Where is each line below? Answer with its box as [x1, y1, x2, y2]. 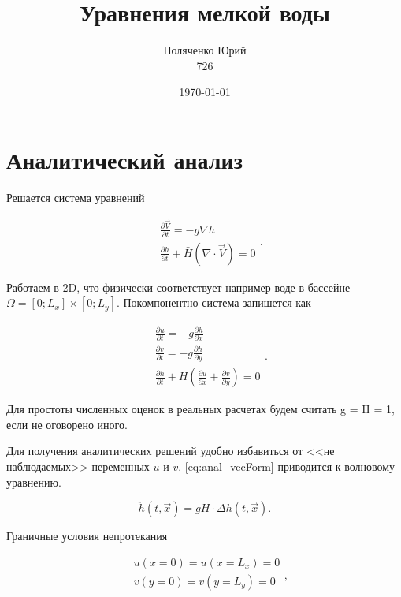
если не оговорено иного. [6, 416, 128, 432]
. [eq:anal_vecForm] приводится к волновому [178, 458, 395, 475]
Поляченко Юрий [163, 42, 247, 58]
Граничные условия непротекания [6, 528, 168, 544]
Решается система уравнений [6, 188, 145, 205]
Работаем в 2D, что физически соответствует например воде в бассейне [6, 278, 351, 295]
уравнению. [6, 473, 61, 490]
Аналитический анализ [6, 143, 243, 175]
